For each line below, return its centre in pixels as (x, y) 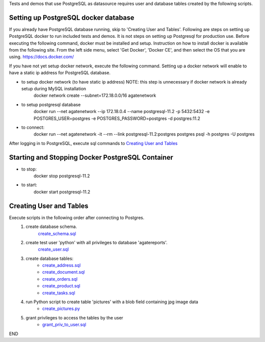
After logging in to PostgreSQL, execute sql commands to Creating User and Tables (93, 143)
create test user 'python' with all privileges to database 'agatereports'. (97, 242)
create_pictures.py (61, 309)
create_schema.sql (57, 233)
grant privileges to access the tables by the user (75, 317)
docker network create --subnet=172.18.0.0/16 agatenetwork (95, 95)
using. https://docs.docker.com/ (41, 57)
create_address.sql (62, 265)
